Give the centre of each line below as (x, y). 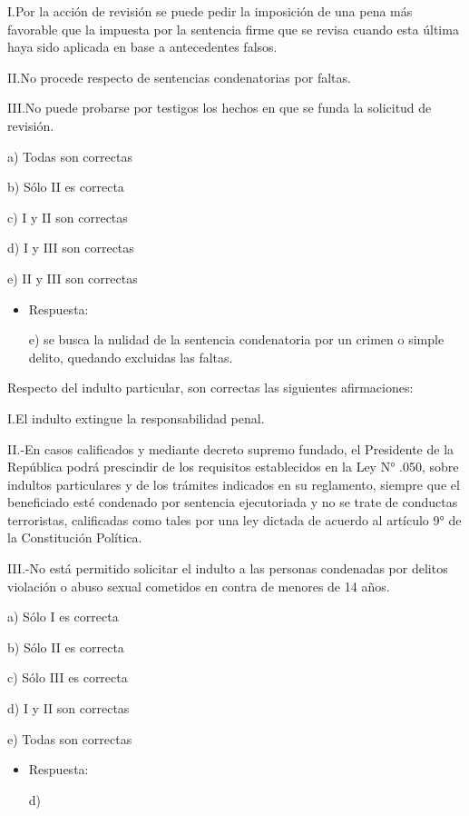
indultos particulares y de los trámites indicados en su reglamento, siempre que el (234, 484)
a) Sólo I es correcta (63, 617)
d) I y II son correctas (68, 708)
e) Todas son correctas (70, 738)
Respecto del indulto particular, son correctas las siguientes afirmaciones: (210, 388)
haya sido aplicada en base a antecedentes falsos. (142, 47)
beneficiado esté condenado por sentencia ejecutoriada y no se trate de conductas (233, 502)
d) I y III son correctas (71, 248)
